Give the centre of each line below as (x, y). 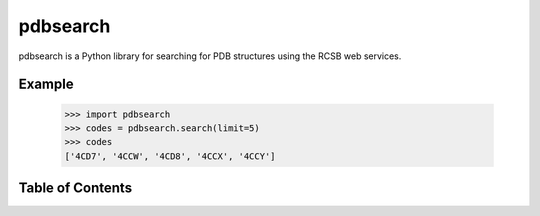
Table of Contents (75, 188)
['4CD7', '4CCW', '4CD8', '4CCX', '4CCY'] (170, 156)
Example (46, 84)
